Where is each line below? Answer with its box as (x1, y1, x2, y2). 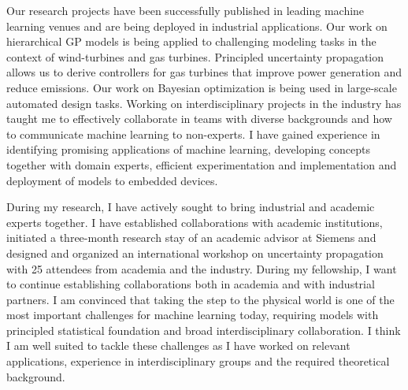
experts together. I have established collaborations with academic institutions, (6, 214, 383, 230)
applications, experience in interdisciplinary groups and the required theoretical (6, 353, 390, 370)
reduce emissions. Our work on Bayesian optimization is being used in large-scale (6, 79, 397, 95)
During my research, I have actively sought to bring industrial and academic (6, 199, 375, 215)
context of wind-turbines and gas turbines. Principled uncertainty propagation (6, 48, 384, 65)
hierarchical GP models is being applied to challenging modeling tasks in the (6, 33, 376, 50)
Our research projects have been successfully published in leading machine (6, 2, 365, 18)
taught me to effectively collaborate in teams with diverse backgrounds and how (6, 110, 392, 127)
